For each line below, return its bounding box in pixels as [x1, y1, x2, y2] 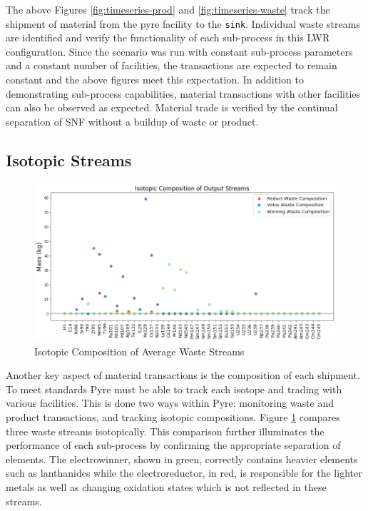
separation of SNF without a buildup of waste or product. [6, 113, 259, 128]
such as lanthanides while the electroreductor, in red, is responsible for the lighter [6, 465, 362, 480]
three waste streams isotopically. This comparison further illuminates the [6, 423, 324, 438]
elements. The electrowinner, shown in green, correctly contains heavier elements [6, 451, 358, 466]
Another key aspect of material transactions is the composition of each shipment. [6, 368, 360, 383]
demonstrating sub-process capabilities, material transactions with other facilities [6, 86, 361, 101]
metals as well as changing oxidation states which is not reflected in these [6, 480, 327, 494]
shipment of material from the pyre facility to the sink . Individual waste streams [6, 16, 360, 31]
